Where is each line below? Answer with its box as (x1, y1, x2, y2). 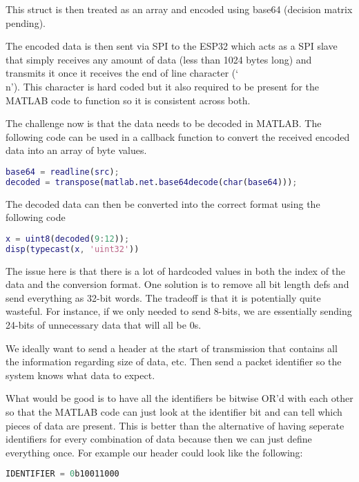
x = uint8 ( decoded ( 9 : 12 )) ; (6, 233, 130, 244)
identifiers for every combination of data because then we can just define (6, 432, 312, 446)
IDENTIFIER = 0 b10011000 (6, 469, 119, 479)
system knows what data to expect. (6, 367, 155, 382)
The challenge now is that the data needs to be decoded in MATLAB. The (6, 116, 322, 131)
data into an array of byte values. (6, 143, 147, 157)
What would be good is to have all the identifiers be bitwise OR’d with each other (6, 391, 353, 405)
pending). (6, 15, 46, 30)
